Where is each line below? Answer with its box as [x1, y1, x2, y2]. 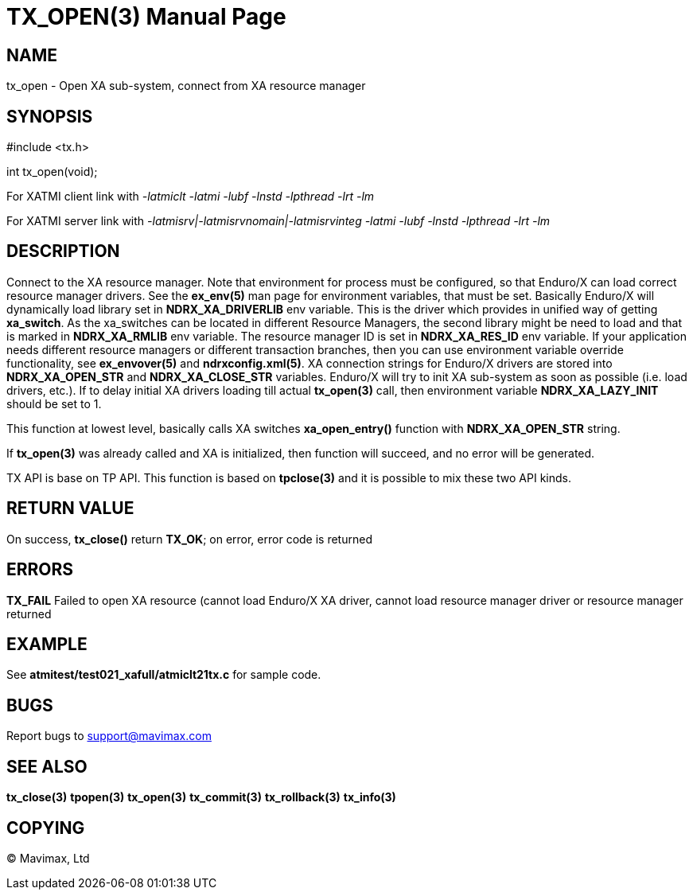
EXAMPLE [6, 633, 88, 654]
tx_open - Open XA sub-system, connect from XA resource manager [6, 79, 366, 93]
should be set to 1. [6, 396, 102, 411]
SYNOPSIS [6, 106, 93, 127]
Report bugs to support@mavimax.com [6, 729, 212, 743]
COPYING [6, 817, 85, 838]
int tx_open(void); [6, 165, 98, 179]
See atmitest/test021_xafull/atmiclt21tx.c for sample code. [6, 668, 321, 682]
